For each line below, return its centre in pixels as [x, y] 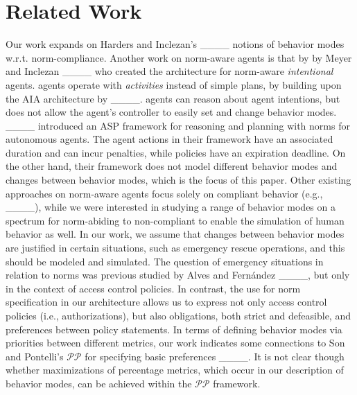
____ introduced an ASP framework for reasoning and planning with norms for [178, 125]
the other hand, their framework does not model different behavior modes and [172, 166]
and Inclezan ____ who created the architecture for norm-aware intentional [169, 71]
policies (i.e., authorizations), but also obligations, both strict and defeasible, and [178, 315]
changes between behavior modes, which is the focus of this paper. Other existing [178, 180]
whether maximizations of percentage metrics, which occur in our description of [175, 370]
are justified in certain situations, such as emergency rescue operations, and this [175, 248]
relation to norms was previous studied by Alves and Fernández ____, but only [178, 275]
